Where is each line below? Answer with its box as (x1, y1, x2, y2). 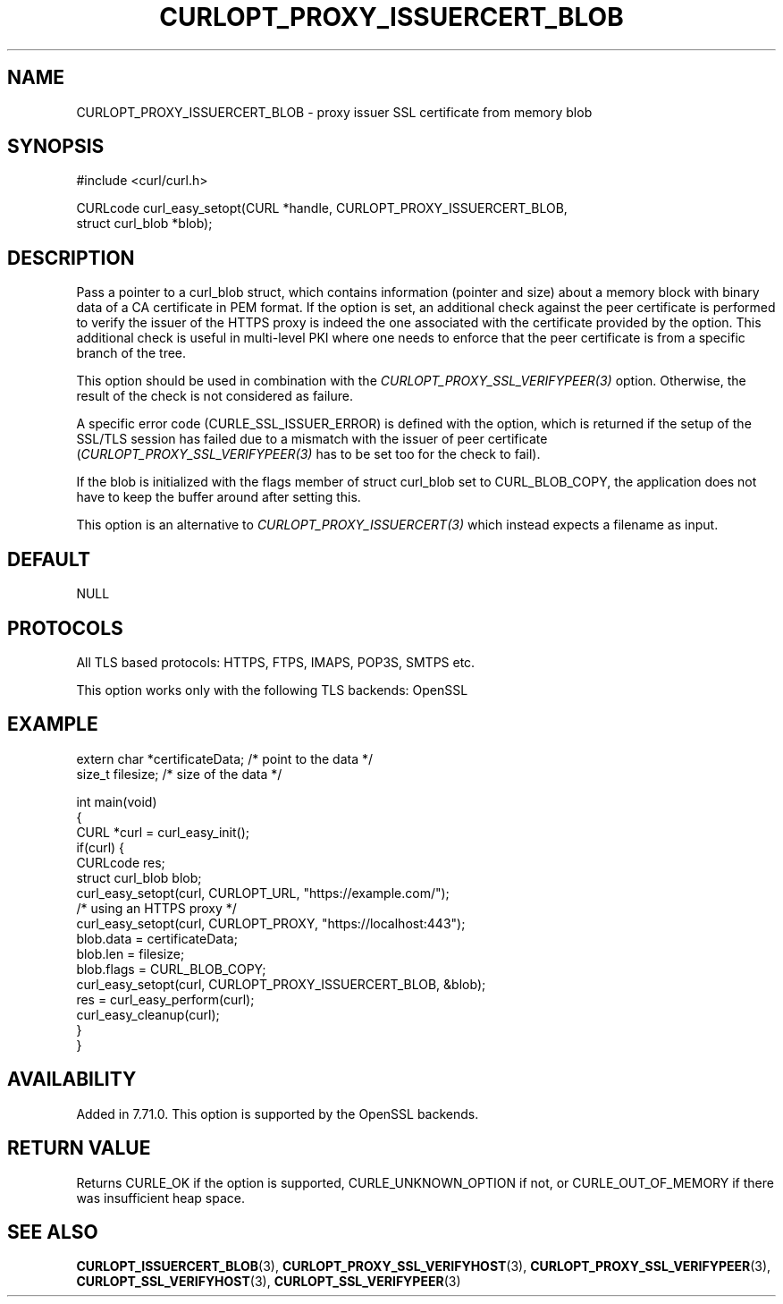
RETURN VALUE (7, 1137, 151, 1160)
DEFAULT (7, 547, 90, 571)
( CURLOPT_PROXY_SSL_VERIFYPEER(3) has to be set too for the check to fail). (76, 446, 541, 462)
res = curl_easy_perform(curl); (76, 991, 255, 1007)
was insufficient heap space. (76, 1190, 246, 1206)
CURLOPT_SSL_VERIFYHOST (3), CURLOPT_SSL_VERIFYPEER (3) (76, 1274, 461, 1290)
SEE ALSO (7, 1220, 98, 1243)
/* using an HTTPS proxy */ (76, 900, 237, 916)
